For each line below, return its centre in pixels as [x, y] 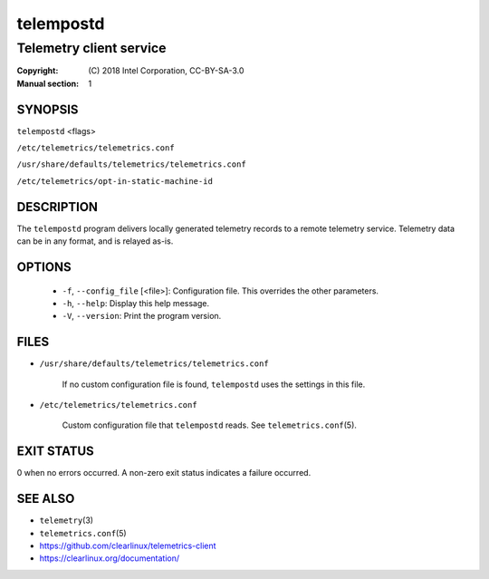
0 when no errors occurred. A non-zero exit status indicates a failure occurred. [164, 473]
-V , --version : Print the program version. [142, 316]
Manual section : [48, 83]
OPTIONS [44, 267]
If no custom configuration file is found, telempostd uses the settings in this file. [214, 384]
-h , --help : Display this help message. [136, 303]
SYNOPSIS [48, 109]
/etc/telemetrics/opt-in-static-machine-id [115, 181]
